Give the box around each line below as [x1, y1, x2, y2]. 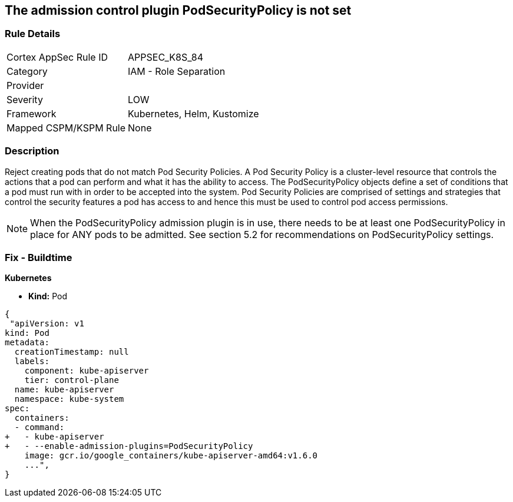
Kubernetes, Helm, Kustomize [128, 107, 259, 120]
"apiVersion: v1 [9, 319, 84, 329]
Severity [6, 93, 43, 105]
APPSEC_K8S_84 [128, 51, 203, 63]
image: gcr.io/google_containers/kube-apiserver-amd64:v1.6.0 [24, 451, 318, 461]
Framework [6, 107, 57, 120]
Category [6, 65, 48, 77]
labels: [14, 356, 49, 366]
